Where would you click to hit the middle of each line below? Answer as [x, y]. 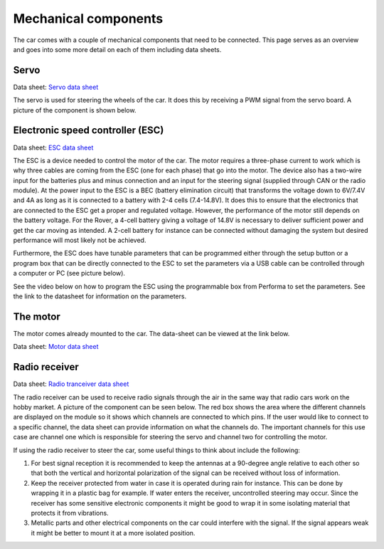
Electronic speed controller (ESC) [89, 131]
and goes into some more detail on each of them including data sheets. [117, 49]
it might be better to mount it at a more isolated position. [113, 533]
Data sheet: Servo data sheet [56, 87]
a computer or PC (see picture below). [69, 273]
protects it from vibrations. [70, 513]
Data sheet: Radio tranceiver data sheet [71, 384]
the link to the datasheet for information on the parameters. [100, 296]
